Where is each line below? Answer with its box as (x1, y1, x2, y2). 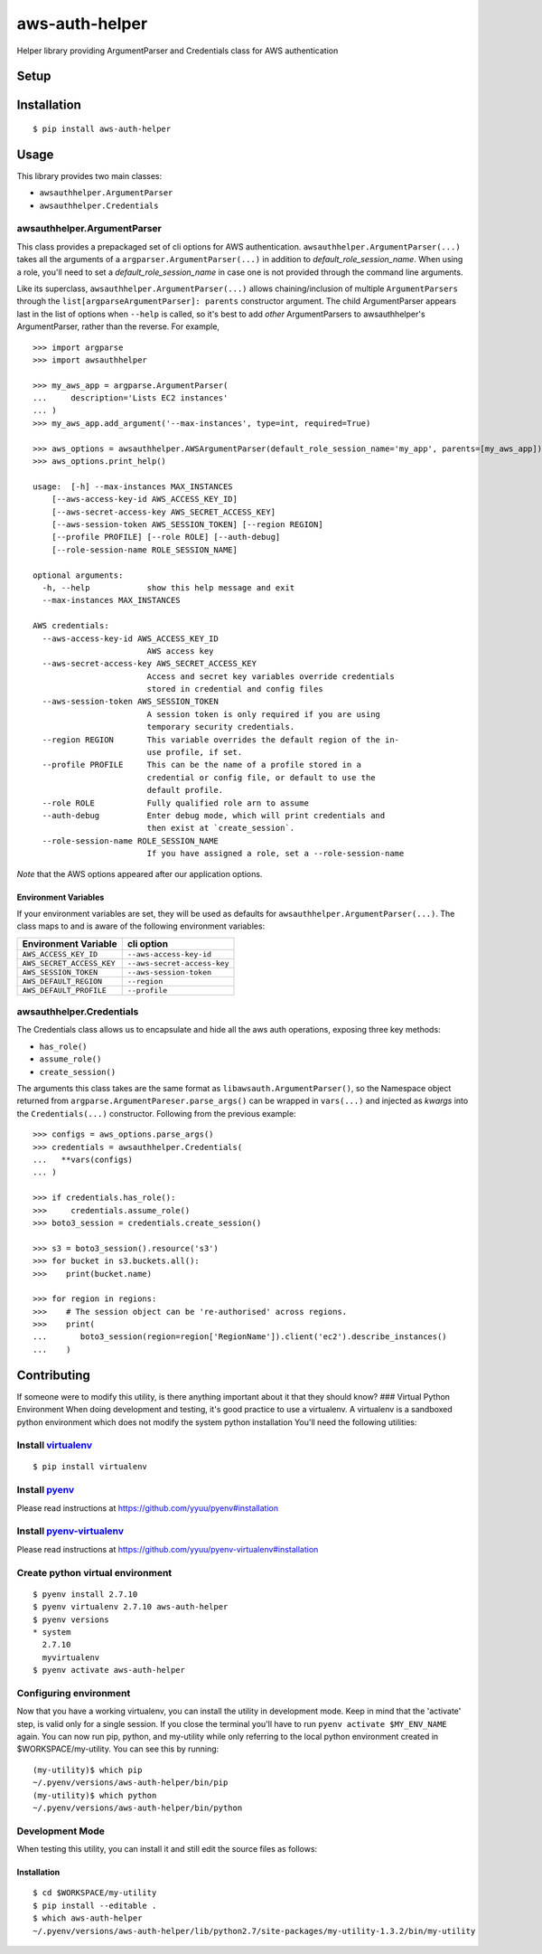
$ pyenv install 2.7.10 (33, 1589, 138, 1600)
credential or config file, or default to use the (146, 772, 376, 782)
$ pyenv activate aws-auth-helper (33, 1665, 185, 1676)
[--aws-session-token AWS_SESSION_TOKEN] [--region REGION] (51, 520, 324, 529)
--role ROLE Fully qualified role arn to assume (42, 798, 309, 808)
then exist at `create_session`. (146, 823, 295, 834)
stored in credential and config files (146, 684, 324, 694)
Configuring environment (16, 1686, 131, 1699)
